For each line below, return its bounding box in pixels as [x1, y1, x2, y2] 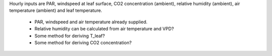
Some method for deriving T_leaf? [34, 33, 105, 39]
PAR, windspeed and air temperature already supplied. [34, 19, 148, 25]
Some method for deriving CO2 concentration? [34, 40, 132, 46]
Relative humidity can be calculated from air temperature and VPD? [34, 26, 174, 32]
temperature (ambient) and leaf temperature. [9, 7, 103, 13]
